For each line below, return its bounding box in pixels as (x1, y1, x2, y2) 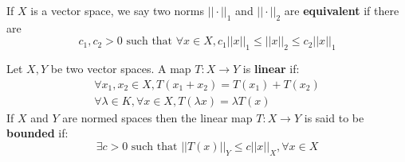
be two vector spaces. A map (50, 60, 191, 77)
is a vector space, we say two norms (30, 2, 204, 18)
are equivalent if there (284, 2, 399, 18)
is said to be (304, 109, 364, 125)
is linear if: (242, 60, 300, 77)
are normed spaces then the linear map (62, 109, 253, 125)
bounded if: (6, 125, 69, 141)
